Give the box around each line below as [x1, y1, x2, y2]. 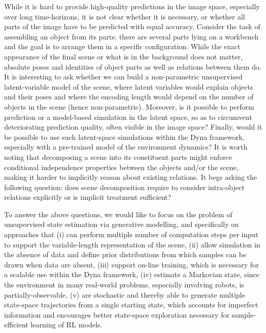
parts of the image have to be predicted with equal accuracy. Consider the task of [4, 21, 260, 32]
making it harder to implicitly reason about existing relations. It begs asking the [4, 172, 257, 182]
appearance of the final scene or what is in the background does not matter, [4, 51, 243, 61]
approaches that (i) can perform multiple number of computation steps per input [4, 229, 259, 240]
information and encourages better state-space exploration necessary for [4, 309, 230, 320]
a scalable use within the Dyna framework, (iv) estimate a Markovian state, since [4, 269, 260, 280]
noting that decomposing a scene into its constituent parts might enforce [4, 151, 232, 162]
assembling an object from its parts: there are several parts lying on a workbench [4, 31, 259, 41]
